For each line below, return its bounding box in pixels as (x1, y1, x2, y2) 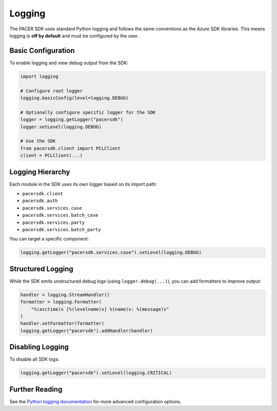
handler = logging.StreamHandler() (20, 292, 110, 297)
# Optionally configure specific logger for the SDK (20, 109, 156, 115)
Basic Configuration (9, 46, 75, 55)
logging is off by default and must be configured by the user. (9, 32, 138, 39)
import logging (20, 73, 58, 79)
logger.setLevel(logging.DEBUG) (20, 124, 102, 129)
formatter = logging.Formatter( (20, 299, 102, 305)
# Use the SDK (20, 138, 56, 144)
